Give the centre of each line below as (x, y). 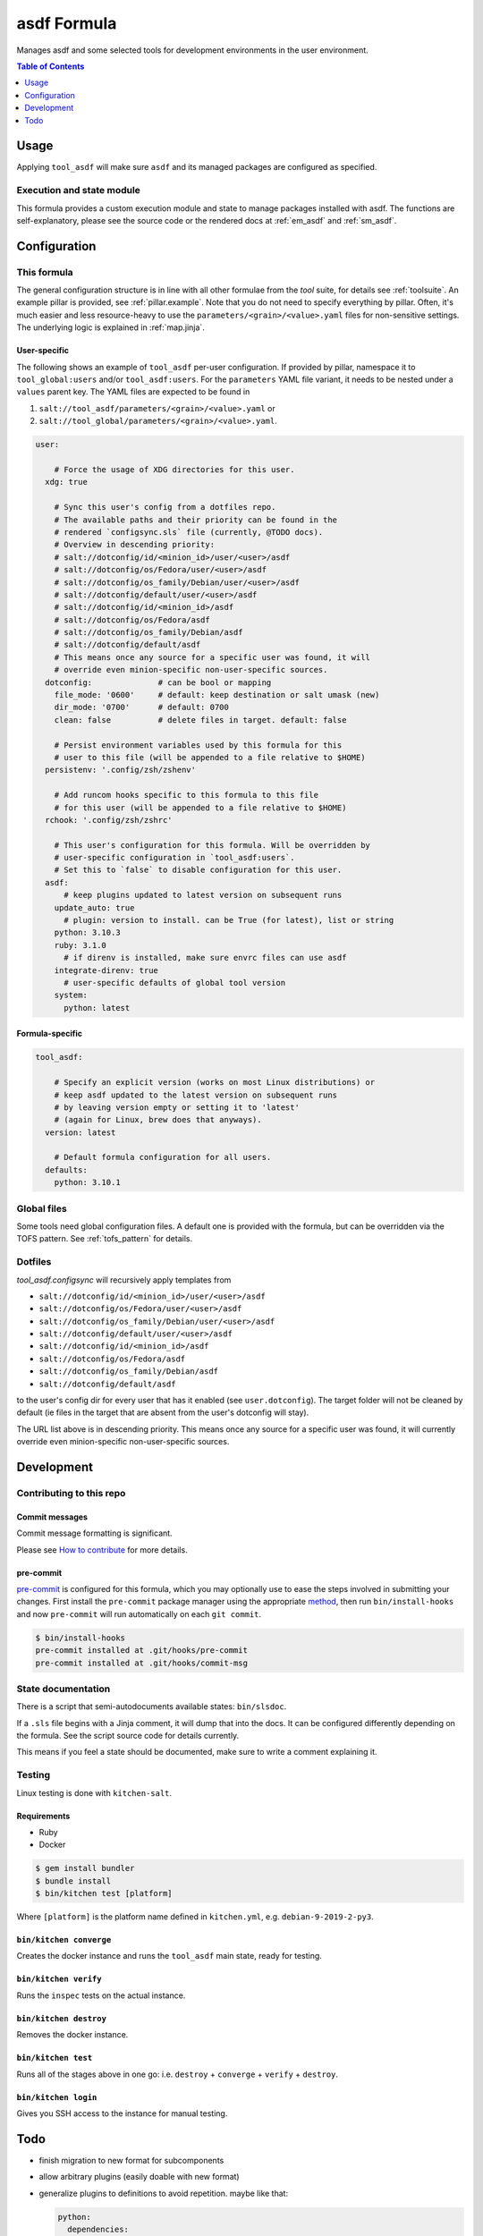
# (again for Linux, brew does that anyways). (158, 1120)
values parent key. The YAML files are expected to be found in (133, 392)
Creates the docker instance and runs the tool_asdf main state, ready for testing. (169, 1956)
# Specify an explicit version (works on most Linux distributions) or (215, 1083)
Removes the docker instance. (72, 2035)
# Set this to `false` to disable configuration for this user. (198, 870)
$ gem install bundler (85, 1868)
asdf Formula (67, 23)
